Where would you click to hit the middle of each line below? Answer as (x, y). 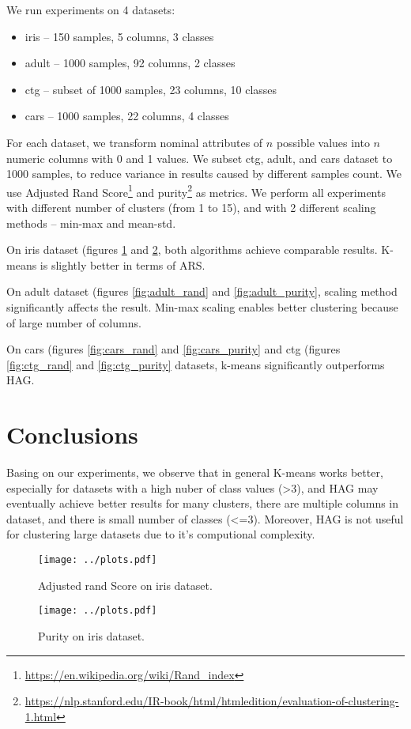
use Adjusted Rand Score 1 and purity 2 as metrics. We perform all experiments (196, 191)
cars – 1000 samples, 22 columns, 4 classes (127, 116)
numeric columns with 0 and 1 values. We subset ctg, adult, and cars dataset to (200, 158)
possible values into (323, 142)
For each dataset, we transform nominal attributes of (135, 142)
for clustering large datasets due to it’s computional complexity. (161, 534)
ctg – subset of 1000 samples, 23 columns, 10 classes (151, 89)
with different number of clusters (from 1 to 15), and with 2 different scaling (191, 207)
